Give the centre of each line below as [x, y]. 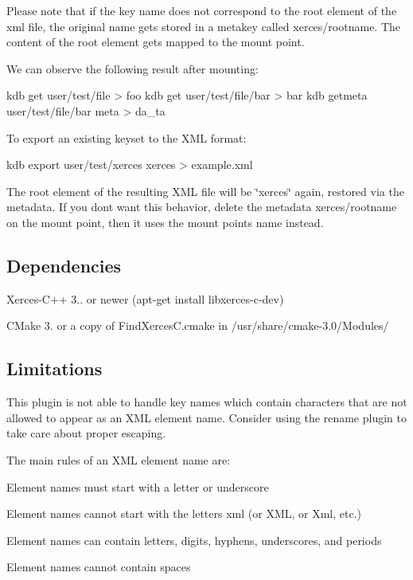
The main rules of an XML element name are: [119, 459]
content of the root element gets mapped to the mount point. [156, 42]
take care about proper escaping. [86, 433]
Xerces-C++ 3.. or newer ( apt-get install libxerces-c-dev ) [145, 298]
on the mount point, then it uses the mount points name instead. [165, 222]
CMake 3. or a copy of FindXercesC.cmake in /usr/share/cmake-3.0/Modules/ [198, 325]
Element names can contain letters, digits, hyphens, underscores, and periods [194, 540]
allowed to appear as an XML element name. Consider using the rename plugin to [206, 417]
